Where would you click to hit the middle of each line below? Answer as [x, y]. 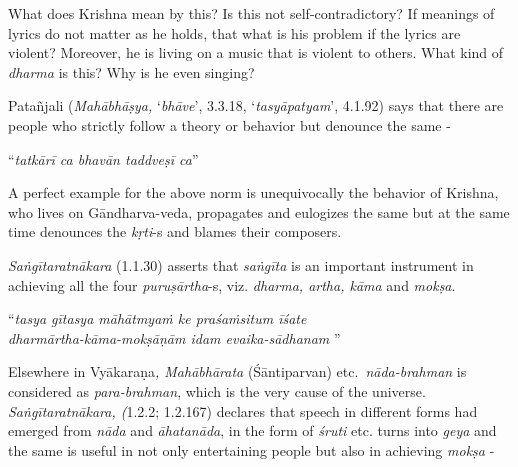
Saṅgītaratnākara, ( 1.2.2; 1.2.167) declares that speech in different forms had [243, 410]
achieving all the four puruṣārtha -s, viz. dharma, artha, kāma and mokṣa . [232, 284]
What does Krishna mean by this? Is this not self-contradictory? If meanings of [251, 13]
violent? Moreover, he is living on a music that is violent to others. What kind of [256, 52]
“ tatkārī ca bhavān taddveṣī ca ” [103, 158]
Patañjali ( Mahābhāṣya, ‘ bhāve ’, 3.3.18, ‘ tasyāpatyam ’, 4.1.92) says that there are [256, 105]
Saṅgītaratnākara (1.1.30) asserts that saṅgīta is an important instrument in [241, 264]
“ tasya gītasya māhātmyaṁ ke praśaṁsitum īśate [157, 318]
